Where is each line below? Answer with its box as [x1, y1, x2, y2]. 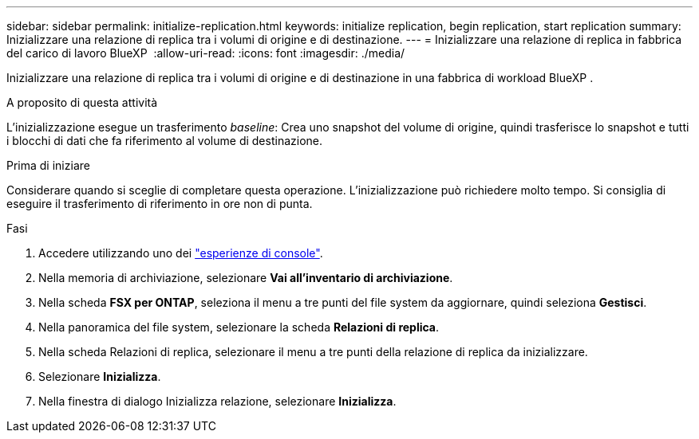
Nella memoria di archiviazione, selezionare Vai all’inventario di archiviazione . [38, 271, 453, 284]
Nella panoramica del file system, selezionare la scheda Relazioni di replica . [38, 320, 440, 334]
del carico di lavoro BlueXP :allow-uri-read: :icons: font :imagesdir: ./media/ [6, 46, 405, 60]
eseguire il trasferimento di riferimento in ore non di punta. [6, 197, 313, 210]
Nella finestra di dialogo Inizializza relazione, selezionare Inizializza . [38, 394, 397, 408]
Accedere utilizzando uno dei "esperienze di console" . [38, 246, 323, 260]
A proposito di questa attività [6, 96, 158, 109]
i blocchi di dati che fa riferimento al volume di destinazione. [6, 134, 322, 147]
